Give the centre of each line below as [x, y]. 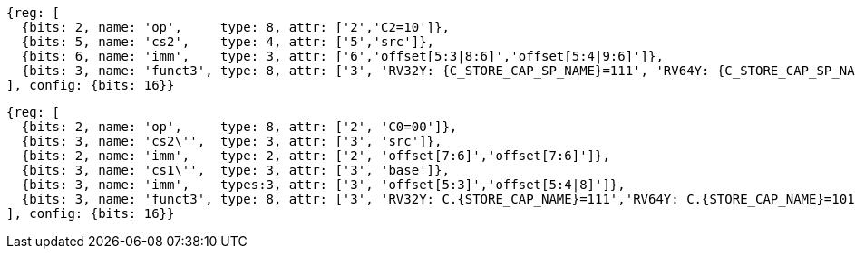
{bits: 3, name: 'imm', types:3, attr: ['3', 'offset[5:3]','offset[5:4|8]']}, [323, 185]
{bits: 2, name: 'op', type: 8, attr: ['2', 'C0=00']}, [239, 127]
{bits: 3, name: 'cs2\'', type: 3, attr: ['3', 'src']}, [232, 141]
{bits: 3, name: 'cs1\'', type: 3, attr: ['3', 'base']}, [235, 170]
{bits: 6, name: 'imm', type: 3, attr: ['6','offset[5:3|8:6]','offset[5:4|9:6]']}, [342, 56]
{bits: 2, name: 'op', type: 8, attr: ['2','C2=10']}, [235, 27]
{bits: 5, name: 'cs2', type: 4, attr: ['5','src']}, [228, 42]
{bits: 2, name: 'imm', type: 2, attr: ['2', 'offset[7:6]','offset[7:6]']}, [316, 156]
